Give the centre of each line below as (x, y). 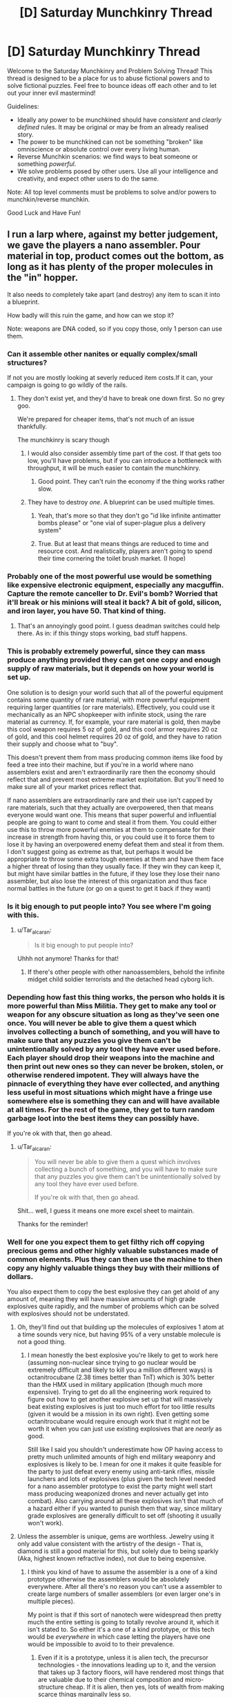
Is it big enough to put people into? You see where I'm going (109, 906)
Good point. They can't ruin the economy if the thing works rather (131, 482)
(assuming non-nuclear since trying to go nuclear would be (112, 1363)
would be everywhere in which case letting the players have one (119, 1637)
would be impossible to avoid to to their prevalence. (101, 1644)
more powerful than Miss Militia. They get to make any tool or (112, 1006)
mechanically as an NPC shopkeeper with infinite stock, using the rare (107, 714)
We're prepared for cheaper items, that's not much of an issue (106, 419)
